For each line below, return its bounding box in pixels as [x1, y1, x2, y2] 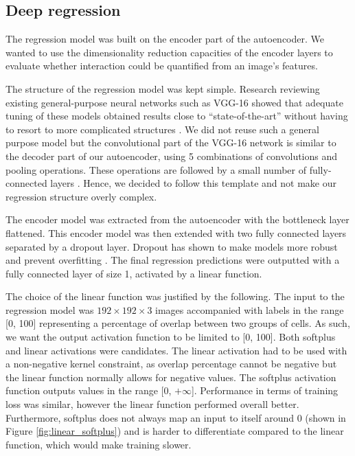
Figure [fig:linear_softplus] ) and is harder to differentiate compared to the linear [5, 424, 344, 438]
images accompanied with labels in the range [155, 302, 344, 317]
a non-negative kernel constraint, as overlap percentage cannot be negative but [5, 356, 337, 371]
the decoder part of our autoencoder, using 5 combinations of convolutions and [5, 148, 338, 163]
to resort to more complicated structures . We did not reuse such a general [5, 122, 319, 136]
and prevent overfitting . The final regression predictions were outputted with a [5, 253, 340, 267]
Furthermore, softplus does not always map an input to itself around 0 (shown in [5, 410, 346, 424]
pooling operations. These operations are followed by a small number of [5, 162, 306, 176]
